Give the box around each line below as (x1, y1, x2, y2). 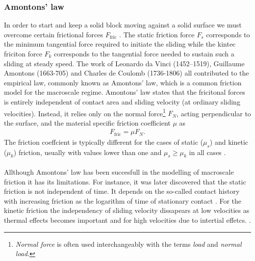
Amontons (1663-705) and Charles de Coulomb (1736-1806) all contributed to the (4, 68, 249, 78)
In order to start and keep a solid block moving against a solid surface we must (4, 20, 242, 30)
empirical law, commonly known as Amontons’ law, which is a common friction (4, 77, 242, 87)
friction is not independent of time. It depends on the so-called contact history (4, 186, 240, 196)
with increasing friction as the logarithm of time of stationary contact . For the (4, 195, 242, 206)
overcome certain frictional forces (4, 29, 103, 39)
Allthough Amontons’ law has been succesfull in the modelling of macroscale (4, 167, 234, 177)
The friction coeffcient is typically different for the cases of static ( (4, 136, 203, 147)
